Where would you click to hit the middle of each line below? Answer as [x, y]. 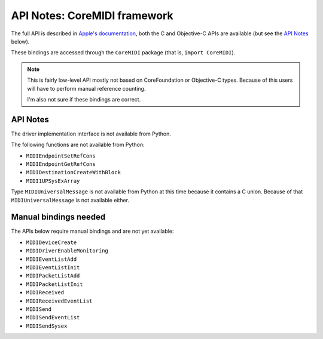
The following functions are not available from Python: [78, 145]
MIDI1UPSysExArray [53, 181]
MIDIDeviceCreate [51, 242]
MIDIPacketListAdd [53, 276]
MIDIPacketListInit [54, 284]
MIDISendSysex [47, 326]
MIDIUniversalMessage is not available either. [70, 200]
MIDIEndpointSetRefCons [61, 156]
